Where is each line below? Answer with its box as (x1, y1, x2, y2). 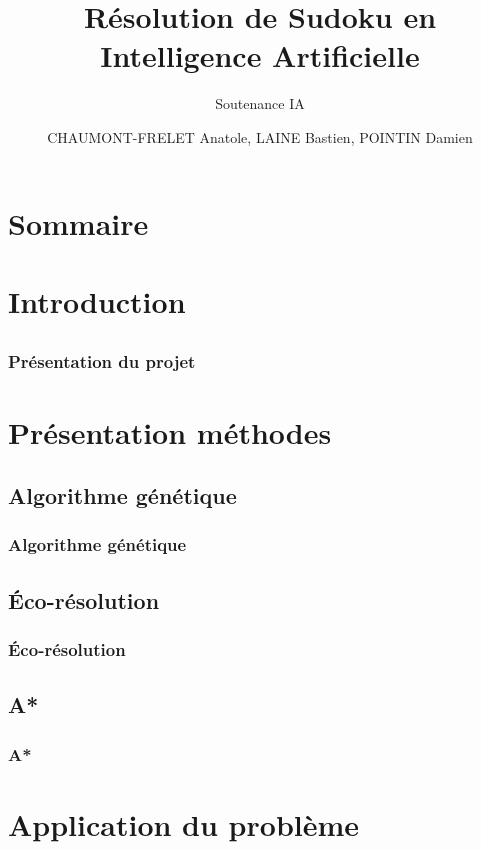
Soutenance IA (215, 93, 305, 114)
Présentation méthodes (8, 411, 332, 452)
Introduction (8, 280, 186, 321)
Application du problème (8, 803, 360, 844)
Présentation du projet (8, 349, 196, 374)
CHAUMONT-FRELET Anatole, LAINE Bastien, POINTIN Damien (47, 126, 473, 147)
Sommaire (8, 202, 149, 243)
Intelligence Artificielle (100, 35, 420, 76)
